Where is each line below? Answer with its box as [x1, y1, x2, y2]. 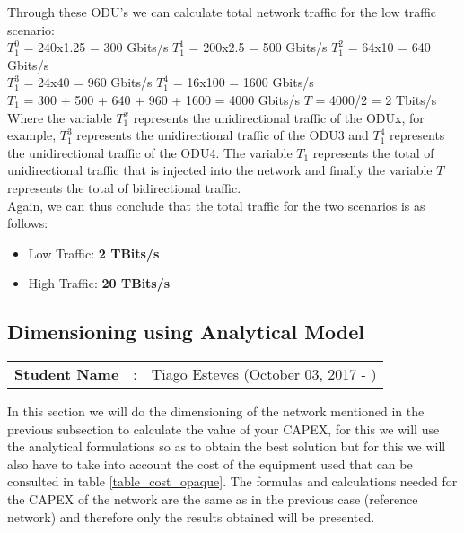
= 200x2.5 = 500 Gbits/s [188, 38, 328, 57]
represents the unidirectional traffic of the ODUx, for [133, 108, 425, 127]
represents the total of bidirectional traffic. [7, 178, 241, 197]
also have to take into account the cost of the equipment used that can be [7, 454, 413, 473]
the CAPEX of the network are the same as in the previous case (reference [7, 490, 418, 509]
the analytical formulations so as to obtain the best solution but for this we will [7, 437, 446, 456]
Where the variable [7, 108, 112, 127]
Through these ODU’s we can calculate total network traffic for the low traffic [7, 3, 437, 21]
